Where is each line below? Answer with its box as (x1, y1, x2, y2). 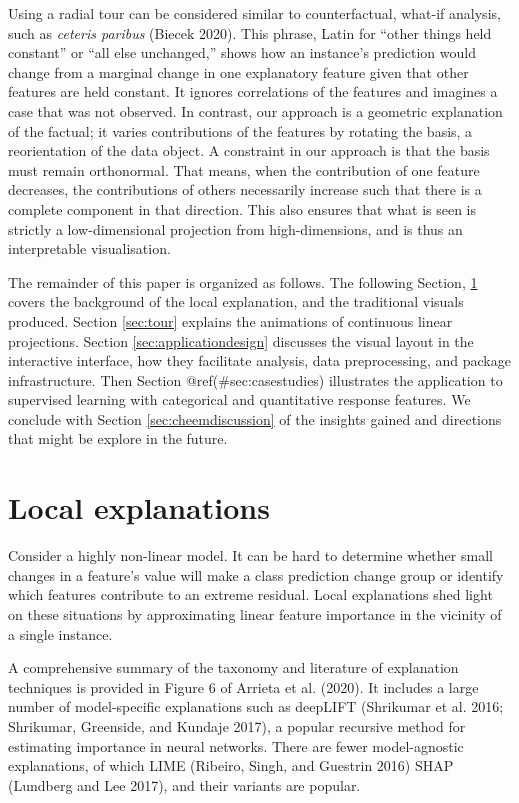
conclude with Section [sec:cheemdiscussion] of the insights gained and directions (8, 408, 502, 429)
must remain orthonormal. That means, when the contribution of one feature (8, 159, 480, 180)
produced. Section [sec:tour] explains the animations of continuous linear (8, 310, 453, 331)
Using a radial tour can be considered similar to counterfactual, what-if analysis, (8, 3, 501, 23)
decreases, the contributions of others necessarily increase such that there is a (8, 179, 482, 200)
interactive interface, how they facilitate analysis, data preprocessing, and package (8, 350, 511, 371)
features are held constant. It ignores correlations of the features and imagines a (8, 81, 498, 102)
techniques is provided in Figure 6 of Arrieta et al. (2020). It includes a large (8, 676, 479, 697)
